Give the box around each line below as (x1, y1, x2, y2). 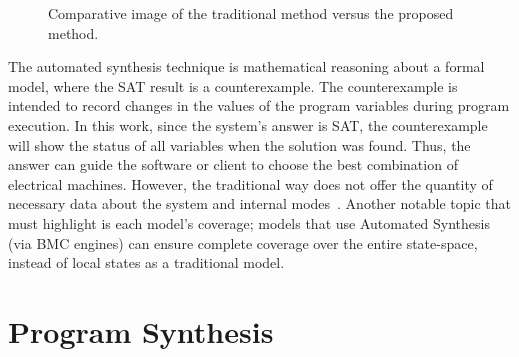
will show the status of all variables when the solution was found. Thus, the (8, 134, 471, 155)
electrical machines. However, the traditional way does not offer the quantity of (8, 173, 493, 194)
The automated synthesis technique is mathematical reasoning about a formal (8, 56, 485, 77)
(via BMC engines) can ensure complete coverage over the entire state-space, (8, 232, 478, 253)
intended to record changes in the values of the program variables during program (8, 95, 510, 116)
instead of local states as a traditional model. (8, 252, 285, 273)
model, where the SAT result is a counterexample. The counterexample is (8, 75, 458, 96)
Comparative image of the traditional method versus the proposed (48, 3, 454, 23)
